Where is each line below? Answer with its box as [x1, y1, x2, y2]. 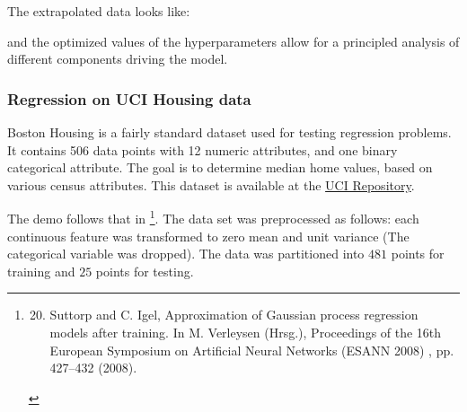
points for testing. [95, 261, 194, 280]
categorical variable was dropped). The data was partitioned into [7, 244, 365, 263]
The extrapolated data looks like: [7, 2, 190, 20]
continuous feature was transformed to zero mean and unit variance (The [7, 226, 410, 245]
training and [7, 261, 75, 280]
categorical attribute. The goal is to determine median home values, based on [7, 158, 433, 177]
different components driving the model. [7, 49, 228, 68]
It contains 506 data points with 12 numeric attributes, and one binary [7, 140, 398, 159]
